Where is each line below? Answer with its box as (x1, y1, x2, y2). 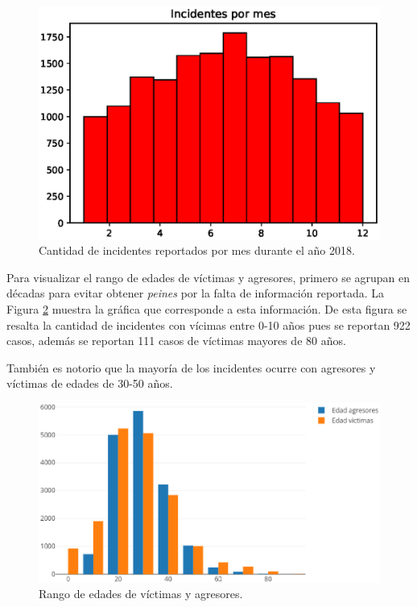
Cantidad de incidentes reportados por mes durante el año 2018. (39, 242, 355, 259)
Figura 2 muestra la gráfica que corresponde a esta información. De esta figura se (6, 300, 407, 317)
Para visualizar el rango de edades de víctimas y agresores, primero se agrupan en (6, 268, 411, 285)
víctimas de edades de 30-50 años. (6, 375, 173, 392)
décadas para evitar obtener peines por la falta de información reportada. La (6, 285, 385, 301)
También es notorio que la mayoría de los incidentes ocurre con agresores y (6, 359, 376, 376)
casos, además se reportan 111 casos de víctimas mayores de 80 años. (6, 332, 346, 349)
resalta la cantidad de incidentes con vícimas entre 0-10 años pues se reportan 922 (6, 316, 411, 333)
